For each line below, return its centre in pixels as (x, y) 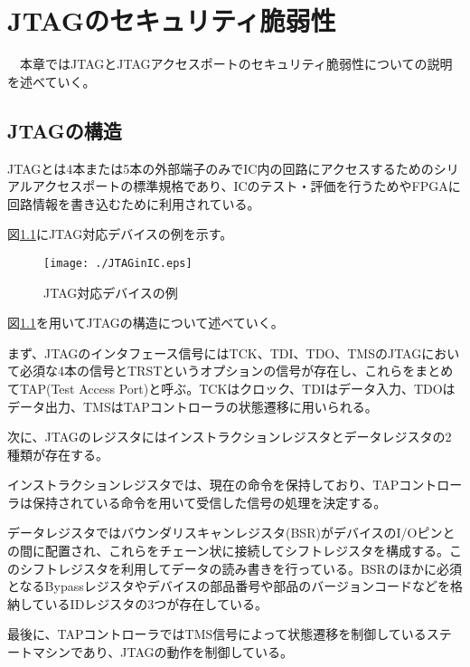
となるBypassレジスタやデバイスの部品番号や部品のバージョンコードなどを (229, 586)
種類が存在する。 (58, 454)
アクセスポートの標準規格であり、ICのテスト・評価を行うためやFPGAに (246, 186)
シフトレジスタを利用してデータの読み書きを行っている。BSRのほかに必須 (240, 568)
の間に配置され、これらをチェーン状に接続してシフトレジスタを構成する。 (229, 551)
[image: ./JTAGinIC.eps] (118, 263)
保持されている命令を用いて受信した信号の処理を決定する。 (209, 502)
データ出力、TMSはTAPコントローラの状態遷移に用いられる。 (193, 406)
